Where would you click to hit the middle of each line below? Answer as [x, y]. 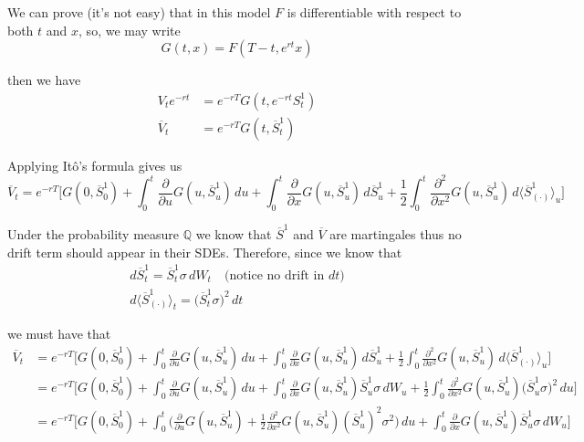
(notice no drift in [274, 275]
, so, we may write [130, 30]
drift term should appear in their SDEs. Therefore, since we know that [205, 252]
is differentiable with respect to [374, 12]
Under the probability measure [94, 233]
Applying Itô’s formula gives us [95, 165]
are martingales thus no [396, 233]
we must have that [59, 334]
